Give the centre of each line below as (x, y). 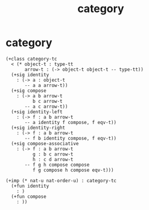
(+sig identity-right (38, 128)
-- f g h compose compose (57, 165)
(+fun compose (29, 196)
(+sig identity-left (37, 112)
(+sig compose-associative (45, 143)
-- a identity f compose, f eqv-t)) (71, 122)
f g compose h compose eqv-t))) (73, 170)
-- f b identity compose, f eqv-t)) (71, 138)
